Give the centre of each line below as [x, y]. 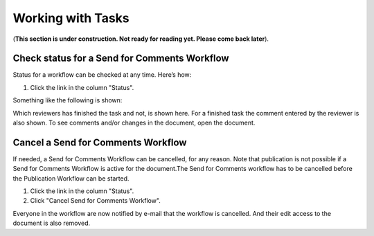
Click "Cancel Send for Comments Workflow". [95, 201]
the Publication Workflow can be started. [71, 178]
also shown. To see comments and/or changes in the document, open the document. [134, 123]
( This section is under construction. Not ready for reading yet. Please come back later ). [141, 39]
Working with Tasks [71, 18]
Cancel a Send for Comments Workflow [100, 142]
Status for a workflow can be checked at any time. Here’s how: [102, 75]
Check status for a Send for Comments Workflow [121, 58]
